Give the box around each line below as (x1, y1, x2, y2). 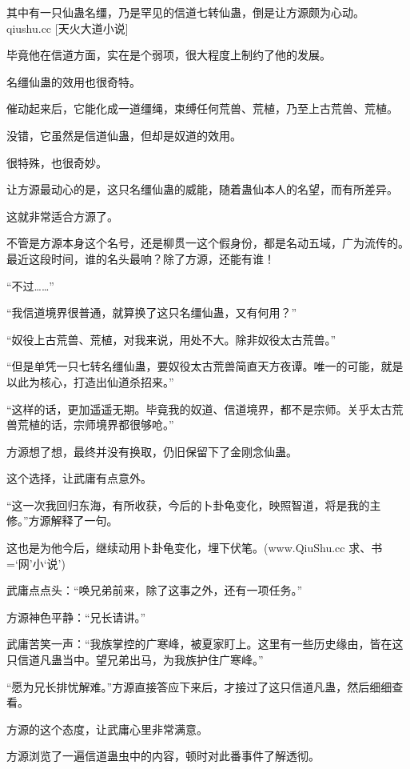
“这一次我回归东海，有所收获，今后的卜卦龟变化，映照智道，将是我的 (6, 496, 370, 513)
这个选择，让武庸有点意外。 (6, 470, 152, 487)
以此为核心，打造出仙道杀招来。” (6, 373, 174, 390)
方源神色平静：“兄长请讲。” (6, 608, 146, 625)
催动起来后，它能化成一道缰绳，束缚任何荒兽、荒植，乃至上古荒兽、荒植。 (6, 100, 398, 117)
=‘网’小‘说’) (6, 555, 66, 571)
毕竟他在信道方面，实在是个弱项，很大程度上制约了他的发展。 (6, 46, 331, 63)
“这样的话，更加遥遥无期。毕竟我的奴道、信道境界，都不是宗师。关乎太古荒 (6, 400, 404, 417)
